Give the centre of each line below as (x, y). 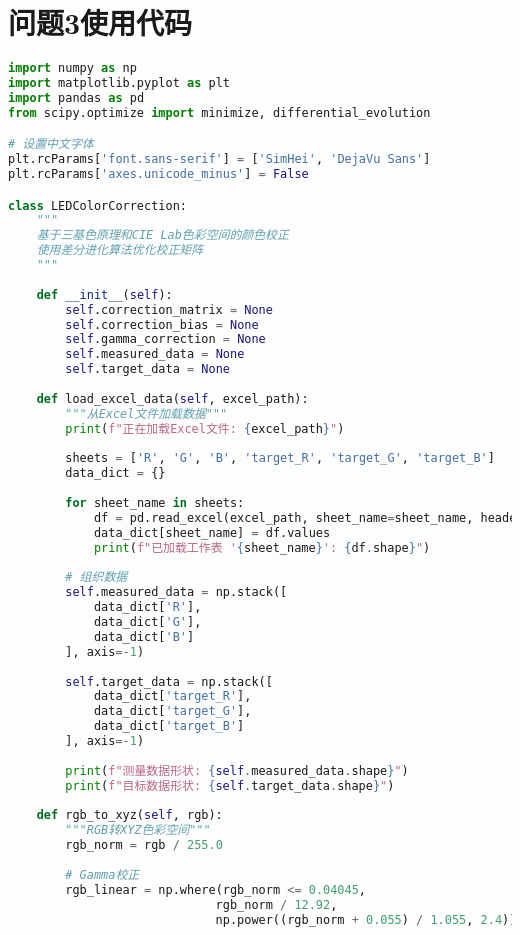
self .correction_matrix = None (169, 309)
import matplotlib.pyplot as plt (119, 83)
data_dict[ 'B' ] (144, 636)
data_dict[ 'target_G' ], (172, 711)
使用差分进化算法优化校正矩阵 (120, 250)
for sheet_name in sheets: (155, 503)
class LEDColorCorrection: (97, 205)
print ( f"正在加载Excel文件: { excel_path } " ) (205, 428)
